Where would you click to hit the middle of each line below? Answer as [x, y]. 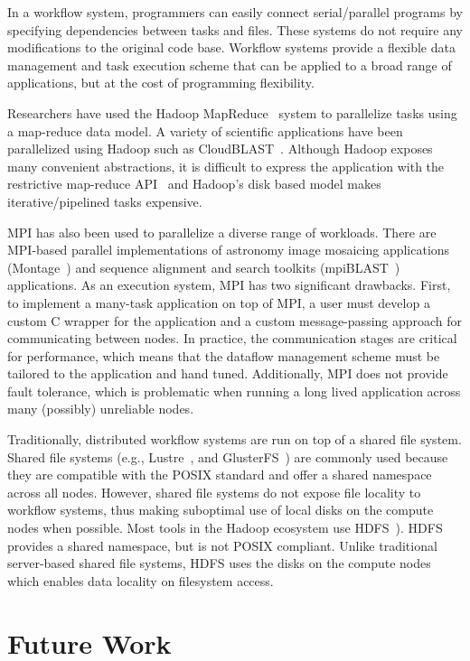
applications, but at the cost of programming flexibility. [161, 83]
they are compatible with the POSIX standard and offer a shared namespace [220, 475]
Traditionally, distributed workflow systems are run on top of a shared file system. [235, 439]
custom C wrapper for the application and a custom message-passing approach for [235, 320]
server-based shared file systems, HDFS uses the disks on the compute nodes [219, 563]
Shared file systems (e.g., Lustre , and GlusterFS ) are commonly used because [228, 456]
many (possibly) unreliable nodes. [101, 409]
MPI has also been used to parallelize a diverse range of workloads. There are [222, 232]
